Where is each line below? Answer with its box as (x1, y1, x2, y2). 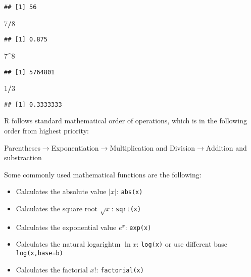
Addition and (206, 142, 247, 153)
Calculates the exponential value (16, 221, 117, 232)
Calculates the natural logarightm (16, 239, 121, 249)
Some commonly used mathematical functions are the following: (4, 169, 202, 179)
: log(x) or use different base (136, 239, 227, 249)
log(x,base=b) (16, 250, 63, 257)
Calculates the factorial (16, 264, 88, 274)
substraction (4, 152, 42, 163)
